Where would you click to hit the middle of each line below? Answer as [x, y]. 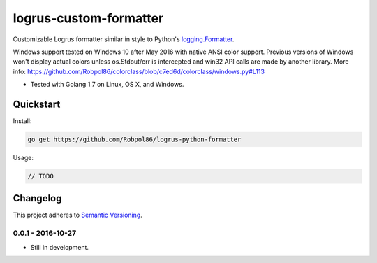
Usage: [23, 157]
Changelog [37, 198]
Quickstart [37, 104]
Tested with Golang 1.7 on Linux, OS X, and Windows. [107, 85]
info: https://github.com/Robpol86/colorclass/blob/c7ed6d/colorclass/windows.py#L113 [139, 71]
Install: [22, 121]
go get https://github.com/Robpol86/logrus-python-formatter [134, 140]
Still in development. [60, 247]
